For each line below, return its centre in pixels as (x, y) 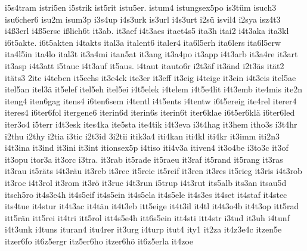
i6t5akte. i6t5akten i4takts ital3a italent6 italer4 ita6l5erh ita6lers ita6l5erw (143, 42)
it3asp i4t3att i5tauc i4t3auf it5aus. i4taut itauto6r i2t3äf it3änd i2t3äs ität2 (145, 65)
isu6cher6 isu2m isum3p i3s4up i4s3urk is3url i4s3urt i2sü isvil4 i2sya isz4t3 (143, 19)
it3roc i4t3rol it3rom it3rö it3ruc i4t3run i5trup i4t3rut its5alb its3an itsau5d (146, 182)
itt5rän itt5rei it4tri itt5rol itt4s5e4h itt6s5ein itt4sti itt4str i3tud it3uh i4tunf (147, 217)
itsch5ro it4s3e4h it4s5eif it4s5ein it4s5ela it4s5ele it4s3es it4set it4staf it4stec (146, 194)
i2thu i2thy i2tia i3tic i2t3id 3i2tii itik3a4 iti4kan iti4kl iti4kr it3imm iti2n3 (142, 136)
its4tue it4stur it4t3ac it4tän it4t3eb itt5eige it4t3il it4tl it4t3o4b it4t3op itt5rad (152, 206)
